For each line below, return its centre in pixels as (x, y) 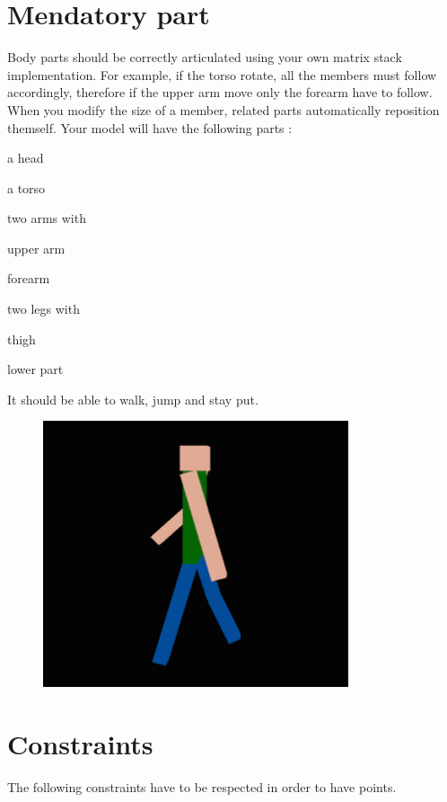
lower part (35, 369)
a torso (26, 187)
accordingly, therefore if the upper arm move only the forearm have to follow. (220, 92)
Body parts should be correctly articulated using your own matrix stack (205, 57)
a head (26, 158)
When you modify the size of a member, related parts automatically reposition (223, 109)
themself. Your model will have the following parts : (150, 127)
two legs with (44, 309)
